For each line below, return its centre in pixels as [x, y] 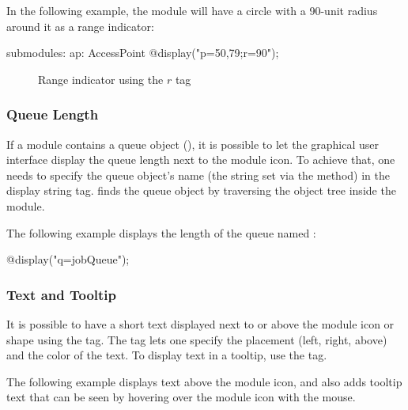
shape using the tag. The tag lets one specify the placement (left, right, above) [197, 339]
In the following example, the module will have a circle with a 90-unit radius [192, 10]
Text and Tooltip [62, 294]
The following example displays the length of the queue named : [161, 232]
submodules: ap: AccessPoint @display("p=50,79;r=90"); [143, 53]
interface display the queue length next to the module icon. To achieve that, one [201, 159]
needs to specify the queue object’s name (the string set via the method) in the [198, 175]
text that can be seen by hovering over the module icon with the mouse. [181, 397]
